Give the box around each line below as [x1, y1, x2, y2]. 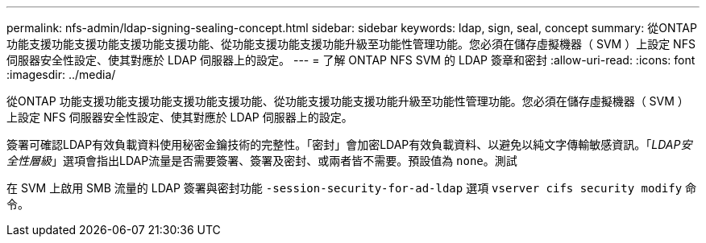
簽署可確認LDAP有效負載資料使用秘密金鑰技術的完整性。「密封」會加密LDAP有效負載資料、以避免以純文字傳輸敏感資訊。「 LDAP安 [6, 138, 692, 151]
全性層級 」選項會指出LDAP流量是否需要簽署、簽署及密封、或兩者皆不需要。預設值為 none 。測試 [6, 154, 517, 167]
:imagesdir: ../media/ [6, 68, 116, 81]
